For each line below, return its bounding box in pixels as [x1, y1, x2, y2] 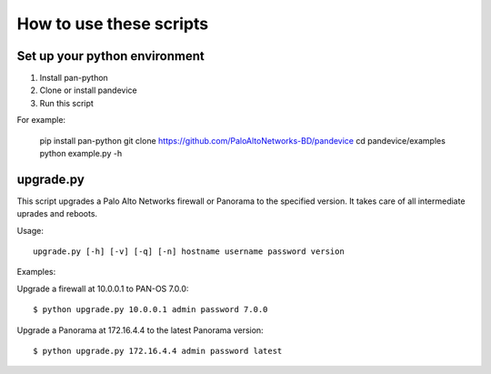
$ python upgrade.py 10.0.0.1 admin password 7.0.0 [33, 305, 268, 315]
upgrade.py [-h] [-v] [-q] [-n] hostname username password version [33, 247, 345, 257]
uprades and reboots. [16, 208, 98, 219]
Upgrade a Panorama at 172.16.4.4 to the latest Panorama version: [16, 324, 264, 336]
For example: [16, 115, 66, 126]
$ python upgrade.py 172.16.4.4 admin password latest [33, 346, 283, 357]
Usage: [16, 225, 45, 236]
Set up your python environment [16, 48, 205, 64]
